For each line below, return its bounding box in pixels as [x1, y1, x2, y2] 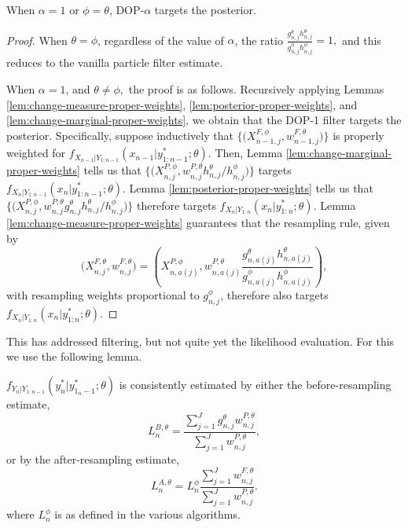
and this [342, 31, 381, 48]
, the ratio [234, 31, 283, 48]
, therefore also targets [220, 286, 329, 302]
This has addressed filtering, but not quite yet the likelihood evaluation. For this [6, 332, 395, 349]
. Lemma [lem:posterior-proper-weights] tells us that [123, 179, 373, 196]
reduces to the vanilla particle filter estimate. [6, 54, 223, 71]
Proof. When [6, 31, 68, 48]
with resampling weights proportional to [6, 286, 200, 302]
